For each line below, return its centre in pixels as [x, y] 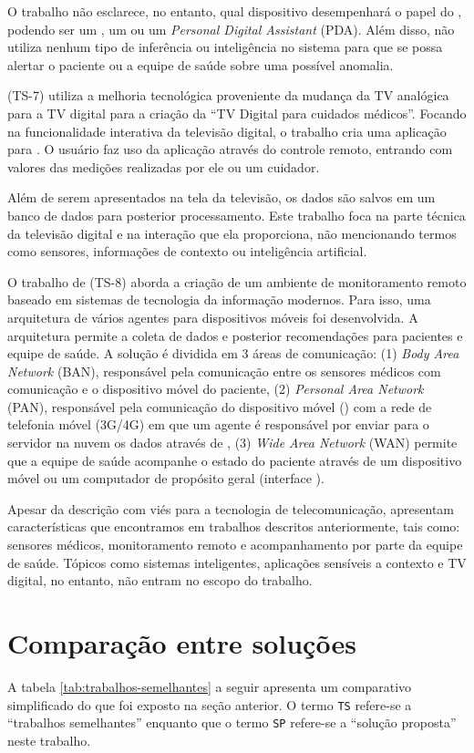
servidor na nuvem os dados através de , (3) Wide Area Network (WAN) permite [232, 443]
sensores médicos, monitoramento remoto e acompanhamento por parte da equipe [235, 545]
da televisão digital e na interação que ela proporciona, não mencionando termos [232, 233]
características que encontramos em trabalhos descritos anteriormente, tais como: [234, 526]
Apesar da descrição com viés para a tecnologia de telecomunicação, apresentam [231, 508]
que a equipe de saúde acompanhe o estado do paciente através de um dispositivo [235, 460]
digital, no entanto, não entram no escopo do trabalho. [160, 580]
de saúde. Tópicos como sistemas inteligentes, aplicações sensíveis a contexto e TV [237, 562]
